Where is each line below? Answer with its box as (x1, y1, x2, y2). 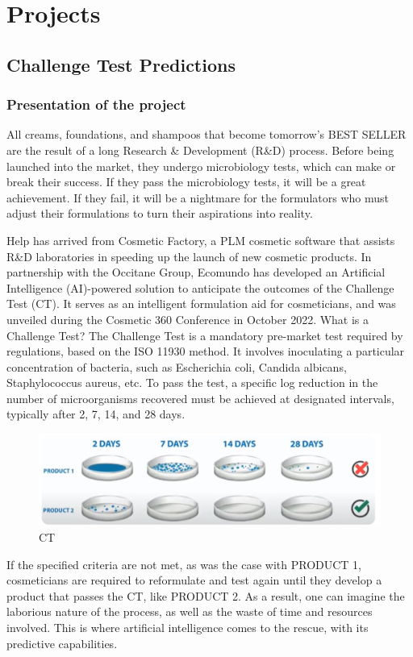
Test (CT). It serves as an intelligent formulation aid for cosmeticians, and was (6, 295, 396, 312)
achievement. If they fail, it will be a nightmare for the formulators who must (6, 189, 389, 206)
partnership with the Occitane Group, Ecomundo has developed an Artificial (6, 264, 386, 281)
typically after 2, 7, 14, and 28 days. (6, 405, 186, 422)
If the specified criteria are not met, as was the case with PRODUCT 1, (6, 555, 361, 572)
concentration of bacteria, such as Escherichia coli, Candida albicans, (6, 358, 347, 375)
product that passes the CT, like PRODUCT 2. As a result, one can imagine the (6, 587, 405, 604)
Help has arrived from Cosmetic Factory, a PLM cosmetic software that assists (6, 231, 395, 248)
